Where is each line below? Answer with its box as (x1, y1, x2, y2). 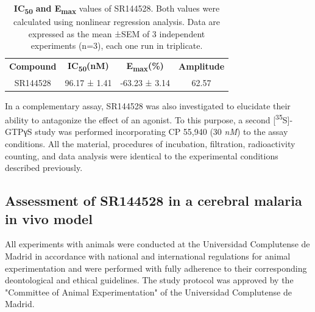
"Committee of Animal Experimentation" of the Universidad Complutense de (5, 285, 292, 298)
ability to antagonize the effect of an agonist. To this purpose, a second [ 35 (5, 112, 283, 126)
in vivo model (5, 209, 93, 228)
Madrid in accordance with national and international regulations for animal (5, 250, 291, 263)
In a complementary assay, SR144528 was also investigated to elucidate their (5, 99, 291, 112)
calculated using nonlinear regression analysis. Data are (13, 15, 221, 28)
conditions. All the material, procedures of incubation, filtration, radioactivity (5, 137, 296, 150)
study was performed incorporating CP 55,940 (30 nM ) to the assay (35, 125, 288, 138)
